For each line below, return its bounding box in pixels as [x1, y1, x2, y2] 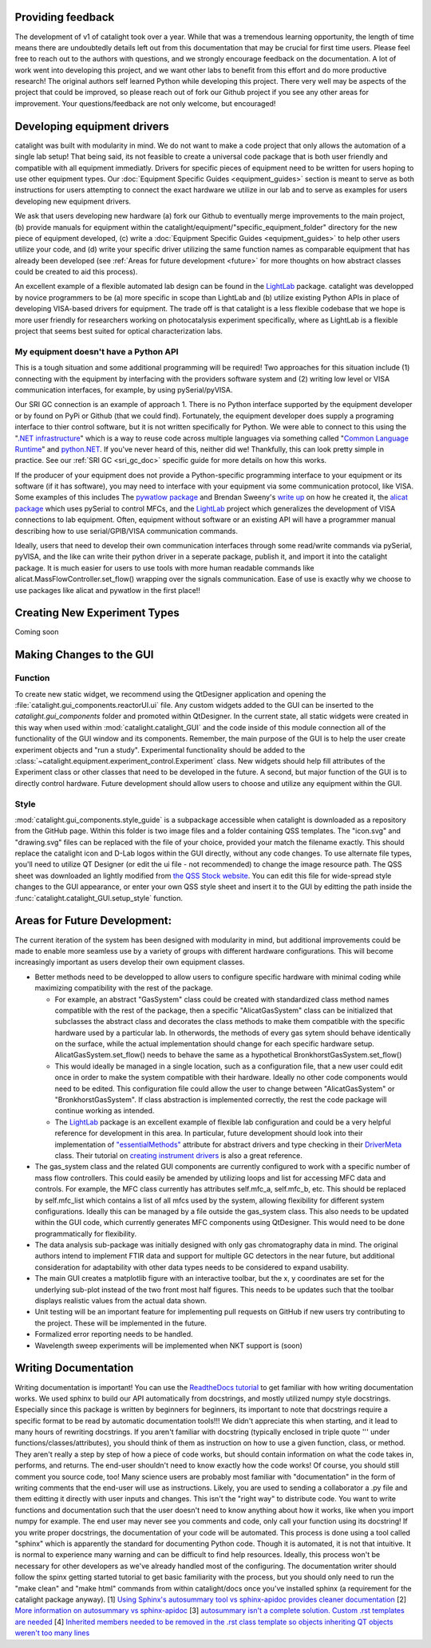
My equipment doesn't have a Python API [14, 346, 179, 357]
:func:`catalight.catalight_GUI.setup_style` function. [14, 893, 184, 903]
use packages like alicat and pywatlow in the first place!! [14, 585, 201, 595]
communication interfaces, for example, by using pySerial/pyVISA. [14, 385, 233, 394]
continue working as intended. [54, 1106, 155, 1116]
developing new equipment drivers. [14, 196, 132, 206]
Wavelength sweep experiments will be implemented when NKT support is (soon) [34, 1341, 303, 1350]
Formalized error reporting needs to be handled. [34, 1330, 193, 1339]
